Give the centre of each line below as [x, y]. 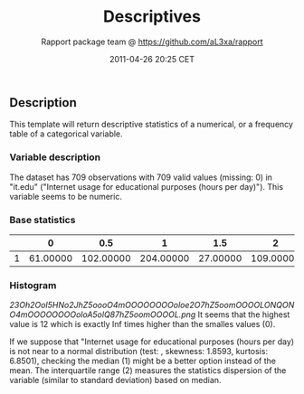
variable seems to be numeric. [66, 196]
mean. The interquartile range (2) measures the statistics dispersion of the [148, 371]
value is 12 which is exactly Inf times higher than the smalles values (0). [142, 324]
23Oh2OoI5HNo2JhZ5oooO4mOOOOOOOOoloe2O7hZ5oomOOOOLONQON [152, 305]
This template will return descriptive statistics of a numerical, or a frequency [152, 125]
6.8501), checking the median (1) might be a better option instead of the [142, 361]
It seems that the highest [244, 314]
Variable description [55, 157]
